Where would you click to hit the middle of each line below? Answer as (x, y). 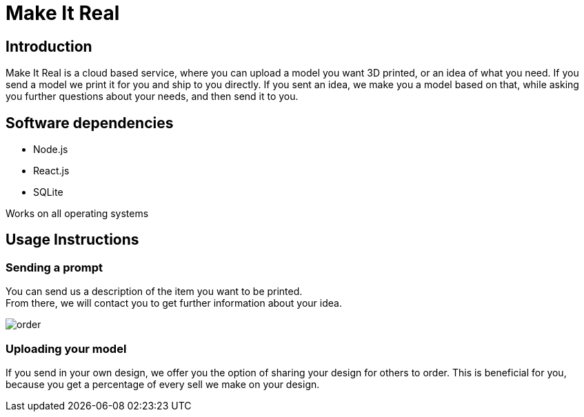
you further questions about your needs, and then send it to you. (152, 96)
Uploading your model (66, 348)
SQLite (48, 192)
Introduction (49, 46)
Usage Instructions (72, 240)
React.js (51, 171)
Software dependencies (90, 123)
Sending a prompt (54, 267)
